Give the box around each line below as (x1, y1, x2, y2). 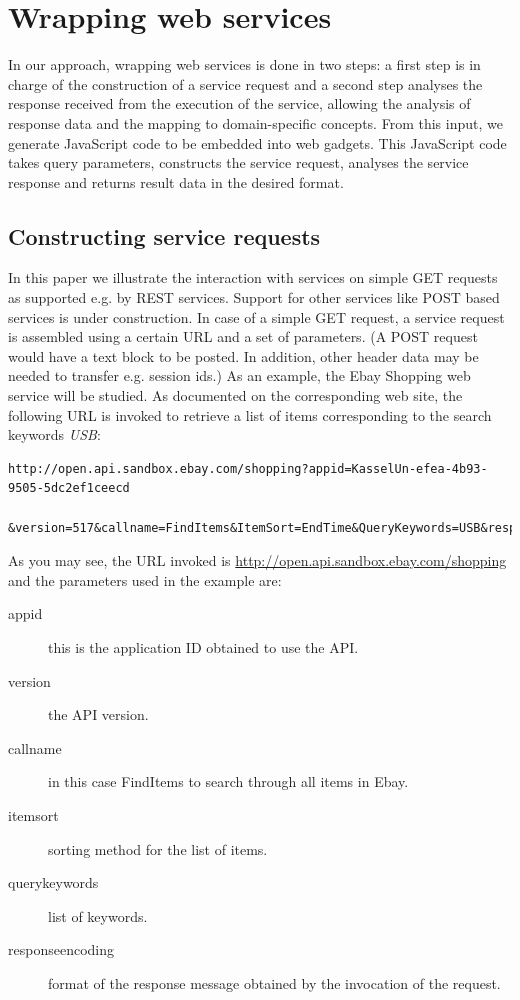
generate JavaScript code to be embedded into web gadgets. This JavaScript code (8, 132, 507, 153)
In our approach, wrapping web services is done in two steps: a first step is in (8, 54, 481, 75)
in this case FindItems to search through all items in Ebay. (48, 771, 409, 792)
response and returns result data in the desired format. (8, 171, 344, 192)
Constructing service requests (8, 220, 321, 251)
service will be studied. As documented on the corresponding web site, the (8, 385, 463, 406)
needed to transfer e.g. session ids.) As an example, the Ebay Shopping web (8, 365, 471, 386)
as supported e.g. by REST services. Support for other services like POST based (8, 287, 500, 308)
